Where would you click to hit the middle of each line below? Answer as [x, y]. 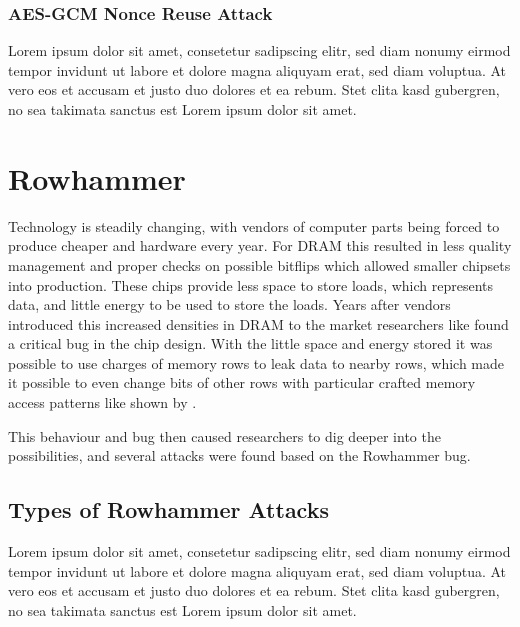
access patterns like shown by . [102, 402]
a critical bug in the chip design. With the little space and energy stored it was [250, 343]
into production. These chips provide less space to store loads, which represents [251, 284]
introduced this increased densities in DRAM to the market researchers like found [258, 323]
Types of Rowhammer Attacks [168, 509]
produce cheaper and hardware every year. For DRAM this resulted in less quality [260, 245]
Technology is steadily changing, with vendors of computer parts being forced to [254, 225]
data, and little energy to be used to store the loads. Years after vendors [229, 304]
